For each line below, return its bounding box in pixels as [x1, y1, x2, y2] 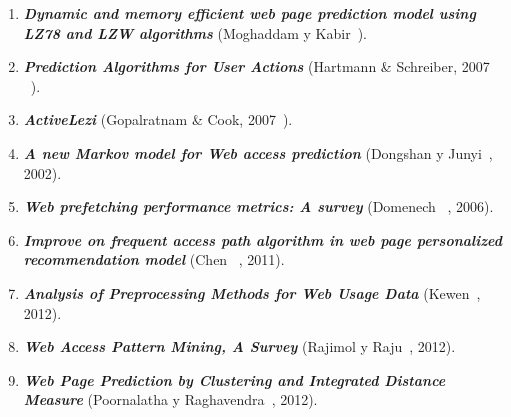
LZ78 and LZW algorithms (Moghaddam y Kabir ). [23, 22, 367, 43]
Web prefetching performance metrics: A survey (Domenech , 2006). [23, 196, 494, 217]
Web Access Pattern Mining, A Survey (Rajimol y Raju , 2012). [23, 336, 456, 357]
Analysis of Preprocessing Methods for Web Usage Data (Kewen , [23, 282, 481, 303]
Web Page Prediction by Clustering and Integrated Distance [23, 369, 446, 390]
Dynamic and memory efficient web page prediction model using [23, 3, 476, 23]
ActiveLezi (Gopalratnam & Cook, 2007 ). [23, 109, 293, 130]
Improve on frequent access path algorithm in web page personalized [23, 229, 502, 250]
